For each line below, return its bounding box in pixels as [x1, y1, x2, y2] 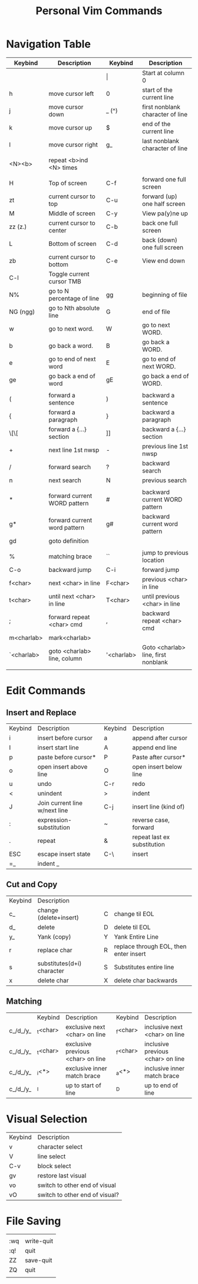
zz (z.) [9, 222, 27, 231]
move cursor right [48, 140, 98, 148]
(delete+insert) [37, 913, 80, 921]
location [142, 556, 165, 564]
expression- [37, 816, 72, 824]
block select [37, 1162, 71, 1170]
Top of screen [48, 179, 87, 187]
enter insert [114, 949, 146, 958]
